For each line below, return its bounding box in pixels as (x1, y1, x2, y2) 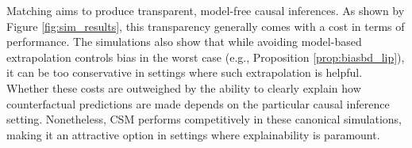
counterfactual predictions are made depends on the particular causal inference (6, 95, 390, 112)
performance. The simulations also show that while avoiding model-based (6, 33, 362, 50)
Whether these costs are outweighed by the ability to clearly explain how (6, 79, 361, 96)
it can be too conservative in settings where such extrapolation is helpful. (6, 64, 363, 81)
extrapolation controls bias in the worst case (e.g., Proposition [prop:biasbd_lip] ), (6, 48, 405, 65)
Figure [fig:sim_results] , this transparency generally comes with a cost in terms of (6, 17, 405, 34)
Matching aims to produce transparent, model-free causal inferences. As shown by (6, 2, 405, 18)
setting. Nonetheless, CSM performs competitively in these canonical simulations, (6, 111, 402, 127)
